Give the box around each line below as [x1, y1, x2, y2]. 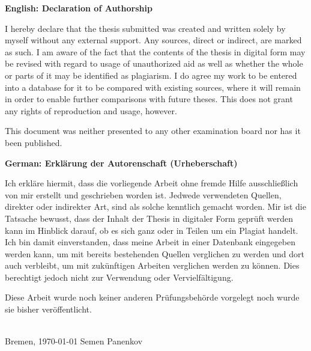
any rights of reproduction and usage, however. [5, 104, 177, 117]
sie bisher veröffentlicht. [5, 303, 92, 316]
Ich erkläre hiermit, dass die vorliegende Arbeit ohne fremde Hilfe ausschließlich [5, 177, 298, 189]
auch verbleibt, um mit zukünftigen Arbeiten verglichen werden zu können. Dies [5, 259, 300, 272]
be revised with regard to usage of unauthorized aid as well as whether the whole [5, 57, 303, 70]
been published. [5, 136, 62, 148]
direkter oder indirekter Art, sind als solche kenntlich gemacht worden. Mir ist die [5, 200, 306, 213]
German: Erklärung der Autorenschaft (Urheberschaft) [5, 156, 238, 169]
